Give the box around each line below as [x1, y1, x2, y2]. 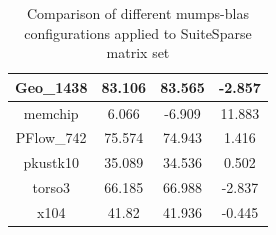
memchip [23, 102, 79, 123]
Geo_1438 [15, 76, 88, 97]
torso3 [32, 177, 70, 198]
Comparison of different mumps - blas [26, 3, 249, 23]
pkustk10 [23, 152, 79, 173]
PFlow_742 [15, 127, 87, 148]
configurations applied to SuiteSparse [24, 22, 252, 43]
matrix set [106, 42, 170, 63]
